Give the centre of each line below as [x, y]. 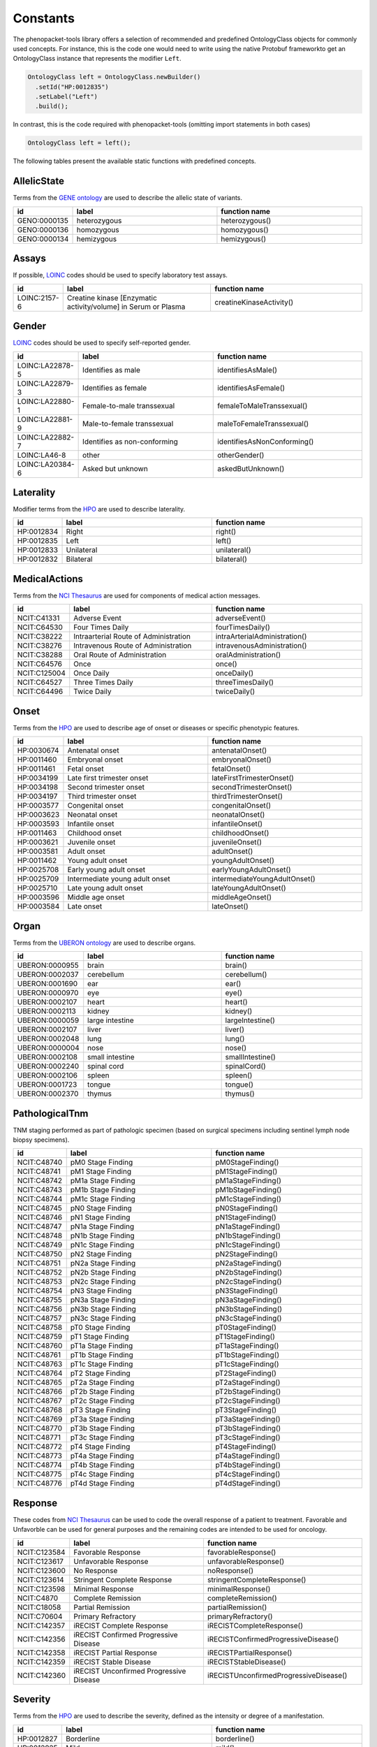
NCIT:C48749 [40, 1245]
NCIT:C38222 [40, 637]
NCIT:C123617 [40, 1561]
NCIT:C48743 [40, 1190]
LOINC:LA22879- [45, 383]
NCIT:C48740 [40, 1162]
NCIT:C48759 [40, 1337]
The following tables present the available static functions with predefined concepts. [134, 161]
